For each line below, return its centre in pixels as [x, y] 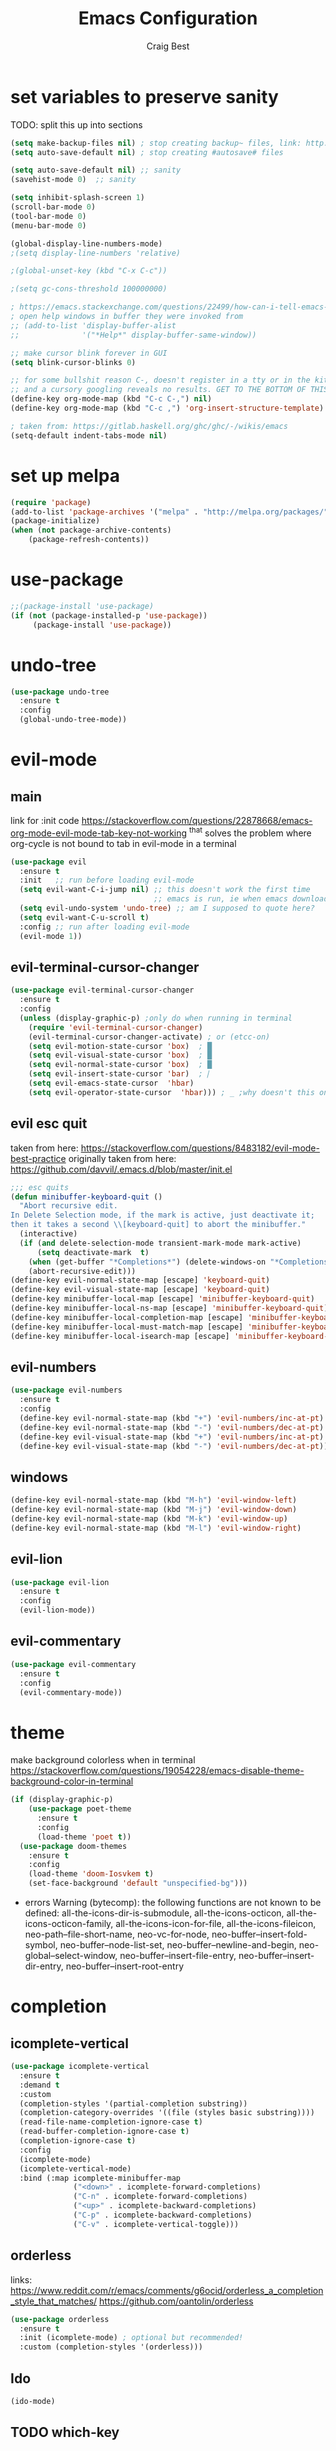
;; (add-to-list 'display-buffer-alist [93, 325]
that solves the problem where [250, 832]
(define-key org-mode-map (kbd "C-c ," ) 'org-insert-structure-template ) [167, 408]
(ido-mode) [33, 2401]
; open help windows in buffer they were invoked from [127, 317]
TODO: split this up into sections [76, 124]
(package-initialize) [55, 521]
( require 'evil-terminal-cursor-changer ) [115, 1027]
